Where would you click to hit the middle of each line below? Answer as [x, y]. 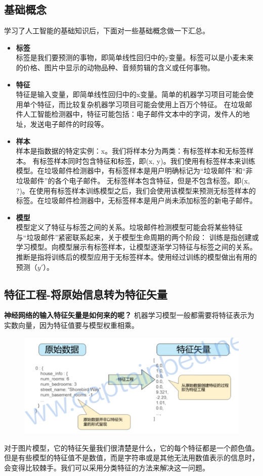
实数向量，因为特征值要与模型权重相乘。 [71, 325]
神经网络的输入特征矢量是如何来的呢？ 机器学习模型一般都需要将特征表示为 [129, 315]
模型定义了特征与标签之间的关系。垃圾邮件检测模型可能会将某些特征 [129, 227]
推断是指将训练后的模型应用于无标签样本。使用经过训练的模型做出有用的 [136, 257]
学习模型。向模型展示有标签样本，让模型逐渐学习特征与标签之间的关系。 [136, 247]
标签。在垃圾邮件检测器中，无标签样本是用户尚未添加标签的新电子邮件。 [136, 200]
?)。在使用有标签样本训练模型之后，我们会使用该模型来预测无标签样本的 [136, 190]
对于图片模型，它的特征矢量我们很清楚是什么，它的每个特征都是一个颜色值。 [131, 447]
